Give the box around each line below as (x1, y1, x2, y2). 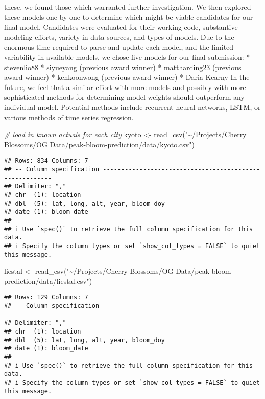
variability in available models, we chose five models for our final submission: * (4, 51, 250, 62)
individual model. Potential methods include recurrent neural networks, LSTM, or (4, 101, 261, 112)
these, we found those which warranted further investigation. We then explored (4, 2, 251, 12)
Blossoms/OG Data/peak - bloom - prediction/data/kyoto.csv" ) (4, 139, 195, 149)
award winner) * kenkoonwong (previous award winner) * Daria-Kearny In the (4, 72, 250, 82)
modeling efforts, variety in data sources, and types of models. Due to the (4, 31, 234, 42)
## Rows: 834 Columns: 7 (4, 157, 88, 165)
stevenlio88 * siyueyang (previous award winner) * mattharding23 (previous (4, 61, 242, 72)
